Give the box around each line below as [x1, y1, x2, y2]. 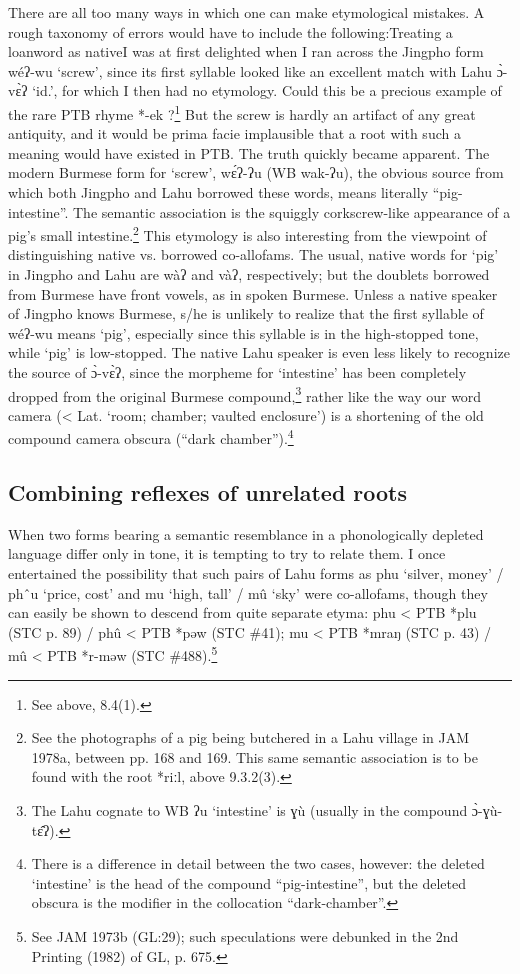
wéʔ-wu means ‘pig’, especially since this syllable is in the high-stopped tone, [8, 322, 479, 343]
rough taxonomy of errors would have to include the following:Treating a [8, 21, 453, 42]
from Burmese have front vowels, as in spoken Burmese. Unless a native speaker [8, 283, 498, 304]
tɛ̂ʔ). [31, 819, 59, 840]
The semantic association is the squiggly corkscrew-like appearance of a [73, 201, 511, 222]
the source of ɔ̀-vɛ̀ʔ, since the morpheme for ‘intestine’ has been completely [8, 362, 467, 382]
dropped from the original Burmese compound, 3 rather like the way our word [8, 382, 482, 406]
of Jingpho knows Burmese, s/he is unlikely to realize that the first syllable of [8, 303, 484, 324]
